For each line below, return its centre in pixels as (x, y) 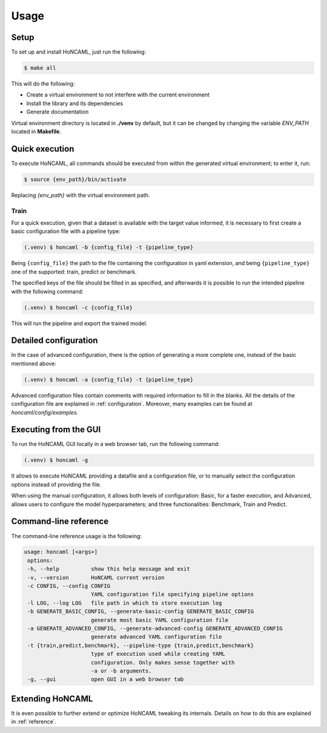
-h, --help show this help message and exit (109, 569)
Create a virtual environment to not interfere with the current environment (118, 95)
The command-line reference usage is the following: (77, 536)
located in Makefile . (36, 131)
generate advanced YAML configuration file (157, 637)
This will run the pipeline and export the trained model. (79, 323)
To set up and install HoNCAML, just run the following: (79, 52)
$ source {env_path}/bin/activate (75, 179)
